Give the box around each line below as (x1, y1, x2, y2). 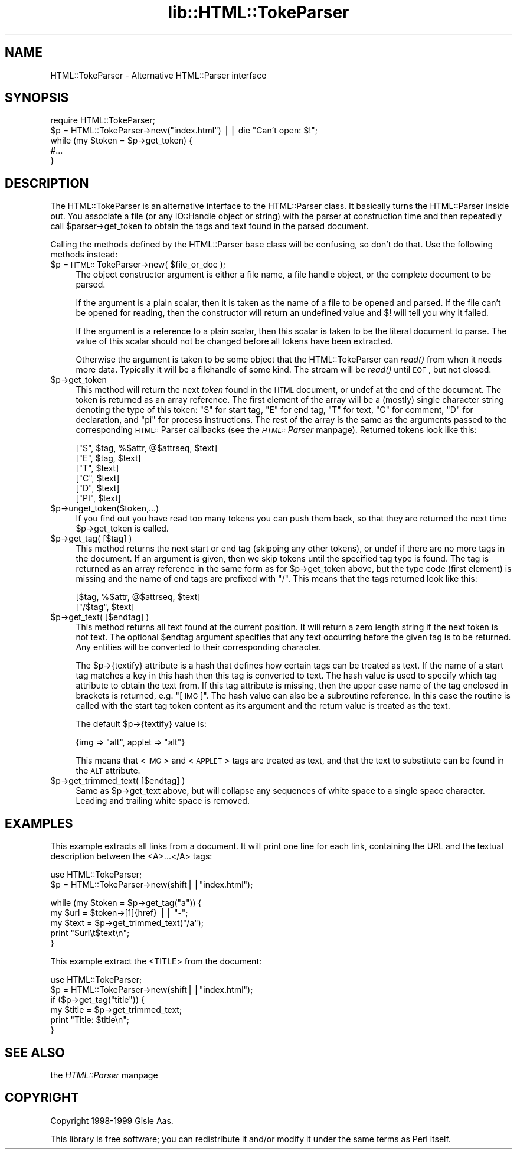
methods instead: (50, 249, 118, 260)
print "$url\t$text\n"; (50, 928, 130, 938)
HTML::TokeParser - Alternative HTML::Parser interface (50, 70, 267, 80)
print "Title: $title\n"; (50, 1015, 130, 1025)
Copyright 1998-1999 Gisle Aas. (50, 1115, 174, 1126)
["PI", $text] (76, 493, 121, 504)
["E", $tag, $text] (76, 453, 141, 464)
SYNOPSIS (5, 90, 69, 106)
